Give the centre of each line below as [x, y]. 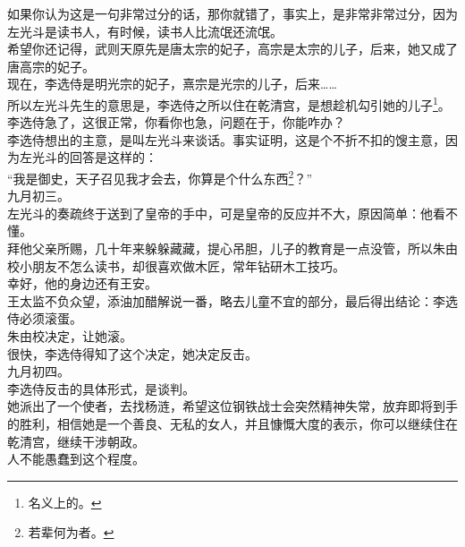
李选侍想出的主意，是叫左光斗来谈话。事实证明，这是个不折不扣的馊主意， [226, 139]
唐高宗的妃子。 [51, 66]
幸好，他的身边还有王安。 [82, 283]
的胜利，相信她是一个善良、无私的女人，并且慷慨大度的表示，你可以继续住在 [232, 423]
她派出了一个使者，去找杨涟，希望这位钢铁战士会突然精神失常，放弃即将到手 [232, 406]
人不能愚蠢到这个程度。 [76, 459]
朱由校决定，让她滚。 [70, 336]
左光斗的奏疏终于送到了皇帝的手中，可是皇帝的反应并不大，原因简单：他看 [226, 213]
